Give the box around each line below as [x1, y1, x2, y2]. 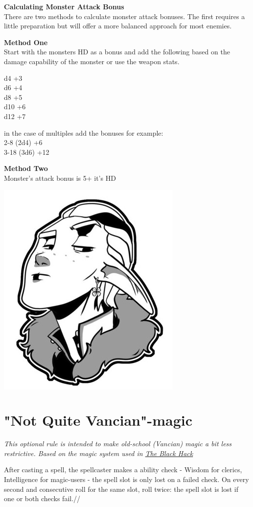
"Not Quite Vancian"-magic [4, 410, 193, 430]
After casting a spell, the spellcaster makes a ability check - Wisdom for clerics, [4, 464, 242, 475]
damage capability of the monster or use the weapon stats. [4, 56, 180, 66]
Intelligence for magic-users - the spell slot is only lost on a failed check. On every [4, 474, 249, 484]
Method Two [4, 163, 48, 173]
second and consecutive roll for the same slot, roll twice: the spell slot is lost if [4, 483, 239, 494]
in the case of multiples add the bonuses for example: [4, 127, 163, 138]
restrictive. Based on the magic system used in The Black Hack [4, 448, 193, 458]
